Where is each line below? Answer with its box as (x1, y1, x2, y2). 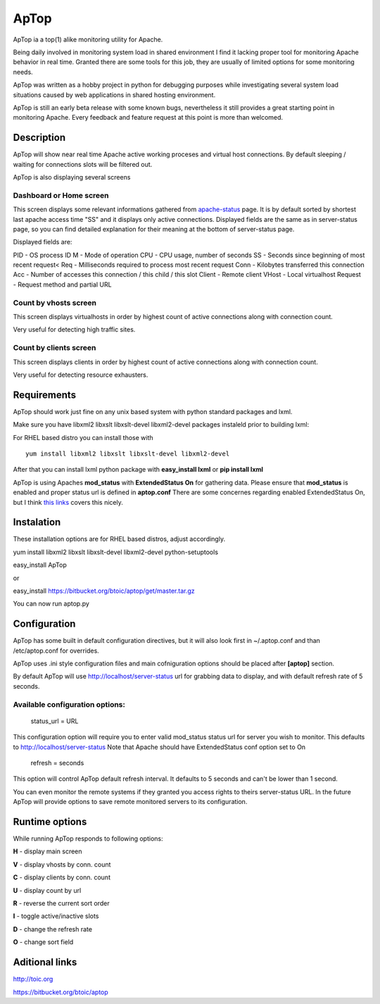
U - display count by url (13, 886, 82, 894)
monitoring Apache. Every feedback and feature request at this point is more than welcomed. (13, 113, 284, 122)
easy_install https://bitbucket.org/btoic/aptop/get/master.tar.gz (13, 586, 195, 595)
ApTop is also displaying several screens (13, 172, 131, 181)
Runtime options (13, 815, 87, 827)
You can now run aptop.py (13, 599, 89, 608)
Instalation (13, 516, 61, 528)
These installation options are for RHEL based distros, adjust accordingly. (13, 535, 225, 544)
